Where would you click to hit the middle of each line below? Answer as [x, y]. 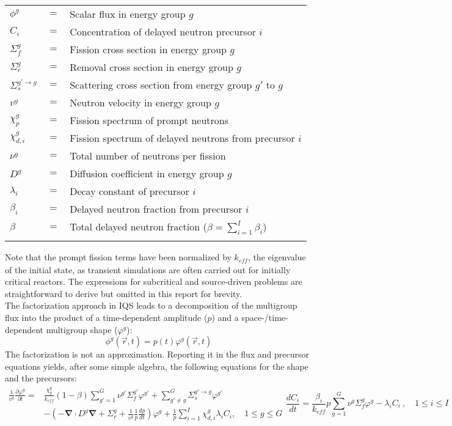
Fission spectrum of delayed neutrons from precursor [182, 138]
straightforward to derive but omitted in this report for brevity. [124, 293]
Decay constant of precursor [129, 191]
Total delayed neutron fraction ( [138, 226]
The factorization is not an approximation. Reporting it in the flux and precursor [157, 354]
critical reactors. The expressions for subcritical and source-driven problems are [154, 281]
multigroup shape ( [82, 329]
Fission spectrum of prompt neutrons [149, 120]
